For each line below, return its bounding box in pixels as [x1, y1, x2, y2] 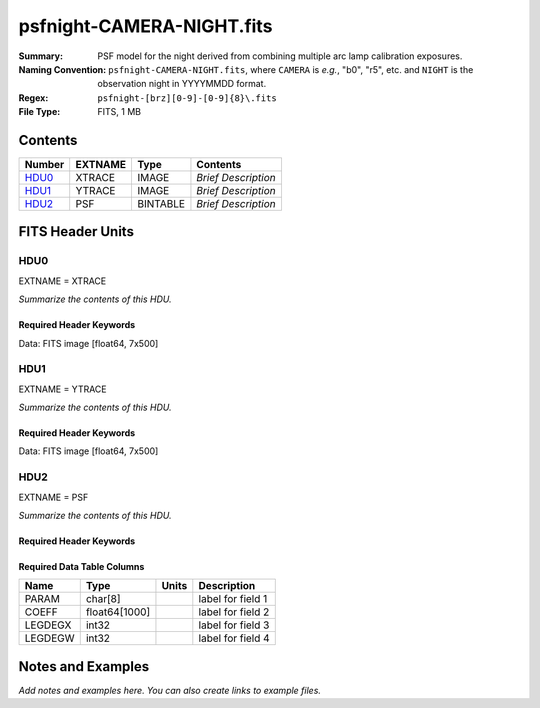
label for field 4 [198, 631, 270, 645]
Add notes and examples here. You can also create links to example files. [18, 684, 322, 696]
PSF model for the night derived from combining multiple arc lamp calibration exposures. [97, 50, 463, 62]
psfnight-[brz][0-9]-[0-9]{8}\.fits [97, 92, 277, 104]
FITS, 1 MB [97, 106, 142, 118]
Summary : [18, 50, 64, 62]
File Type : [18, 106, 61, 118]
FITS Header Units [18, 223, 135, 240]
